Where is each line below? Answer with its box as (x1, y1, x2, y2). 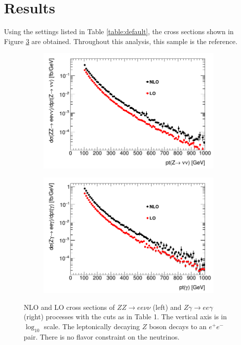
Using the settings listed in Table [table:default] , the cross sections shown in (4, 26, 234, 37)
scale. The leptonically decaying (43, 321, 140, 331)
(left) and (153, 301, 182, 312)
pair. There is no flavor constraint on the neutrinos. (24, 331, 180, 342)
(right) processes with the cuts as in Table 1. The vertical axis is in (24, 311, 227, 322)
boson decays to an (149, 321, 207, 331)
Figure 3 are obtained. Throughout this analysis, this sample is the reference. (4, 36, 238, 46)
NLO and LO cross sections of (24, 301, 115, 312)
